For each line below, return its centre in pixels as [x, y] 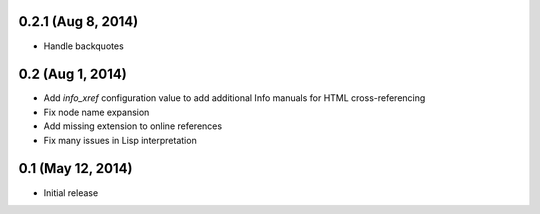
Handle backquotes [83, 46]
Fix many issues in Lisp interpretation [120, 140]
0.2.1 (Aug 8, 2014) [78, 21]
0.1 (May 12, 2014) [75, 168]
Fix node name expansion [96, 112]
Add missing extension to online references [133, 126]
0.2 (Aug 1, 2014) [72, 74]
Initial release [71, 192]
